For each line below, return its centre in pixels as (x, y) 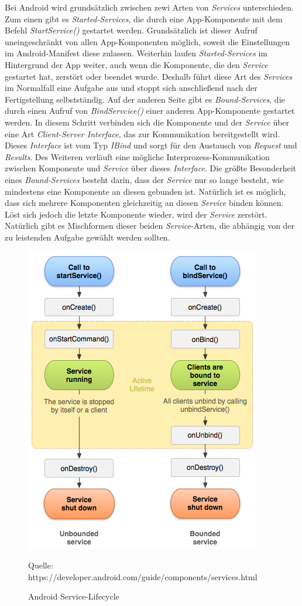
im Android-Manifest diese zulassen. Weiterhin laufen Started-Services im (136, 53)
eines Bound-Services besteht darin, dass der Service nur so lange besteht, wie (144, 179)
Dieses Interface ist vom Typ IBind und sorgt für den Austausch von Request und (151, 145)
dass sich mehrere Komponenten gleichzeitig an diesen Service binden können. (144, 203)
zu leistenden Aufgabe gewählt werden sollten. (87, 237)
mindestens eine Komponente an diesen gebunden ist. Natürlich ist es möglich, (145, 191)
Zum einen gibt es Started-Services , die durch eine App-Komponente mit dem (144, 18)
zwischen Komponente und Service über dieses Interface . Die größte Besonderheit (150, 168)
